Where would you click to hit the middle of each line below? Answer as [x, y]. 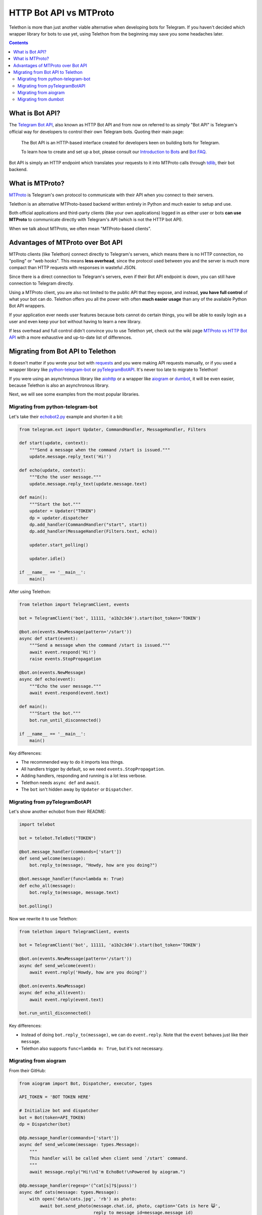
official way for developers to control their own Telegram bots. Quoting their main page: [97, 132]
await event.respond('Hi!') [63, 652]
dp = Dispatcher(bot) [45, 1124]
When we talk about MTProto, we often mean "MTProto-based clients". [80, 228]
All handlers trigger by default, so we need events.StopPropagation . [93, 769]
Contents [19, 43]
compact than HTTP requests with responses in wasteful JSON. [73, 268]
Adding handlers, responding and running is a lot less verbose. [84, 776]
